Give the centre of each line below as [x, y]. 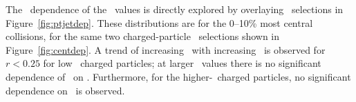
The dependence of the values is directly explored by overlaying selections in [175, 9]
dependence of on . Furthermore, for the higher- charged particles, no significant [178, 76]
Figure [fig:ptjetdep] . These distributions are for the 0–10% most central [159, 22]
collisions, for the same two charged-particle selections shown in [143, 36]
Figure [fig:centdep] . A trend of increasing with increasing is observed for [166, 49]
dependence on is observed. [65, 90]
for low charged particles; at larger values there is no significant [182, 63]
